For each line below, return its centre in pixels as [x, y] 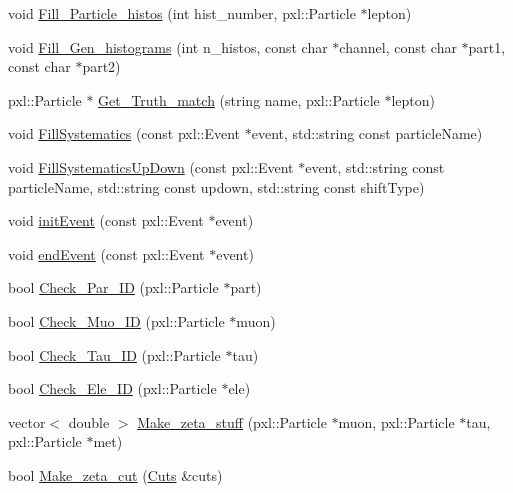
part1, [487, 46]
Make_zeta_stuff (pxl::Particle [232, 421]
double [89, 421]
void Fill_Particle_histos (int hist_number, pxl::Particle [182, 13]
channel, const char [398, 46]
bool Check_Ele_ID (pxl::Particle [112, 388]
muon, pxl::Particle [396, 421]
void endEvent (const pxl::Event [106, 253]
